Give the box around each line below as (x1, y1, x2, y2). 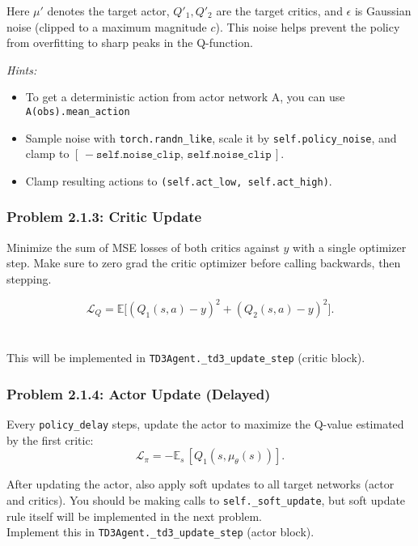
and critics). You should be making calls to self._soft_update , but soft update (6, 491, 406, 508)
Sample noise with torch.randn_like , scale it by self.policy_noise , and (25, 129, 397, 146)
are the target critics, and (216, 2, 343, 19)
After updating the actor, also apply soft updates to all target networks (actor (6, 476, 395, 493)
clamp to (25, 145, 70, 162)
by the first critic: (6, 431, 94, 448)
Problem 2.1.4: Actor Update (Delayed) (6, 383, 271, 403)
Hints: (6, 61, 37, 78)
